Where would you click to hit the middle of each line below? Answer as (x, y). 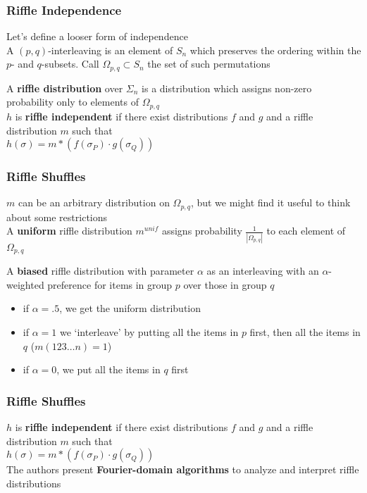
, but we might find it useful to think (270, 202)
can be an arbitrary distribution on (94, 202)
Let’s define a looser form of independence (97, 36)
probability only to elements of (73, 102)
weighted (25, 284)
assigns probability (202, 231)
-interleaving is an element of (111, 50)
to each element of (306, 231)
